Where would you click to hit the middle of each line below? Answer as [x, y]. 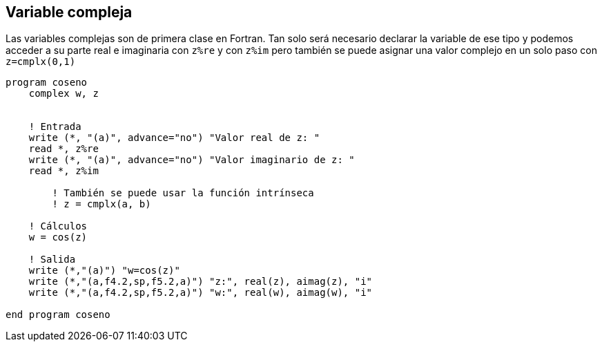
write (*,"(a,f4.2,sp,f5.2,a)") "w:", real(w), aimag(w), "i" [201, 293]
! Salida [52, 260]
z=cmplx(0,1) [41, 62]
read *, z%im [64, 171]
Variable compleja [69, 12]
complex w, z [64, 94]
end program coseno [58, 315]
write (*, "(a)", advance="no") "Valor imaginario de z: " [192, 160]
